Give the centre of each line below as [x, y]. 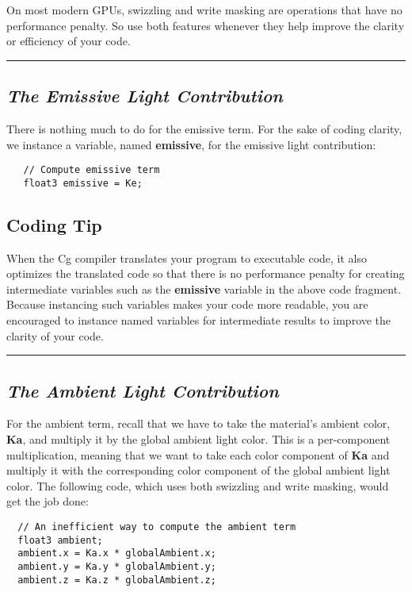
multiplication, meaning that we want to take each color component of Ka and [198, 454]
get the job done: [48, 501]
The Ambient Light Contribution [143, 390]
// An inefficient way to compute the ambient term [157, 527]
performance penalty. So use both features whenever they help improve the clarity [206, 25]
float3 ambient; [60, 540]
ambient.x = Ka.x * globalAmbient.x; [117, 554]
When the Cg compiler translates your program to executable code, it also [187, 258]
